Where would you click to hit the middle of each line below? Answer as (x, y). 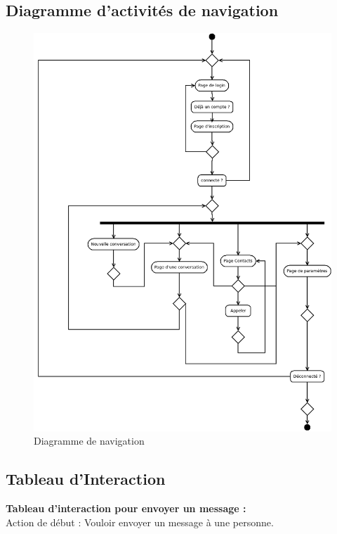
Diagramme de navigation (89, 441)
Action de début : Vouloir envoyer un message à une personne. (140, 522)
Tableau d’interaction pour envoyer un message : (126, 508)
